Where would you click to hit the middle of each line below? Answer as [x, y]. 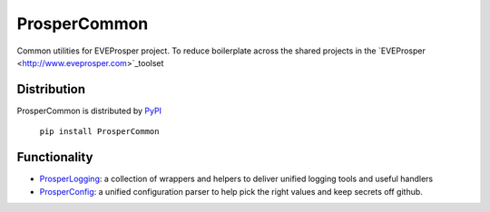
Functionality [55, 157]
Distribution [51, 89]
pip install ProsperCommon [99, 132]
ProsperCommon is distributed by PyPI [89, 111]
